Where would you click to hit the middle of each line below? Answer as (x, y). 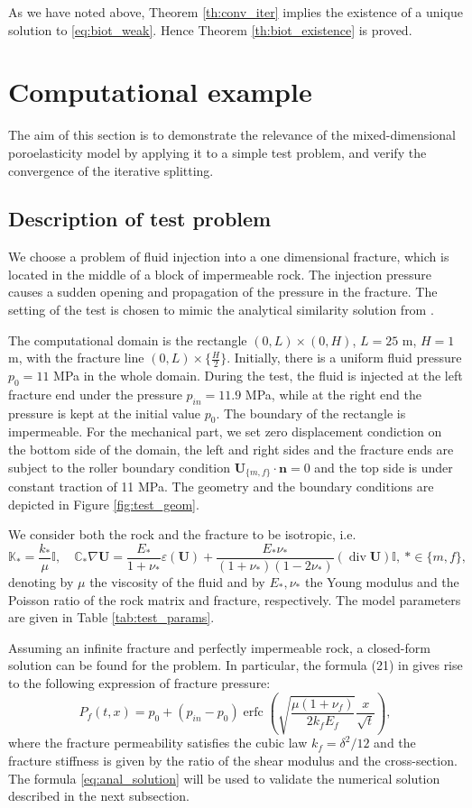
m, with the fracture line (76, 358)
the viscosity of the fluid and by (177, 581)
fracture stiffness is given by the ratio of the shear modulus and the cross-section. (233, 761)
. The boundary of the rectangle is (311, 413)
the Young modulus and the (382, 581)
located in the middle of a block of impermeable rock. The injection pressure (220, 274)
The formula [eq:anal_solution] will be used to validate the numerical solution (224, 778)
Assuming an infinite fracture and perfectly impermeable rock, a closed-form (219, 647)
